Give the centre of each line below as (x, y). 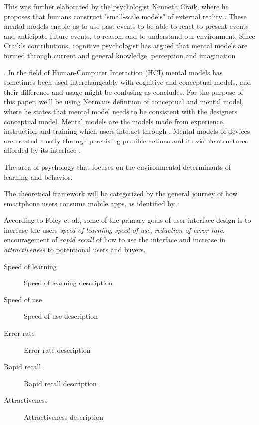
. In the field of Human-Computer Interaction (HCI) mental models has (113, 72)
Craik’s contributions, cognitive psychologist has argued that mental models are (126, 46)
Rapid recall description (60, 383)
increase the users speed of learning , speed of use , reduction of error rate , (114, 229)
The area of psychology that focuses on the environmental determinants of (118, 167)
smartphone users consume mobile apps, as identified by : (92, 203)
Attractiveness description (64, 417)
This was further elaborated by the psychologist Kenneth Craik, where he (116, 6)
